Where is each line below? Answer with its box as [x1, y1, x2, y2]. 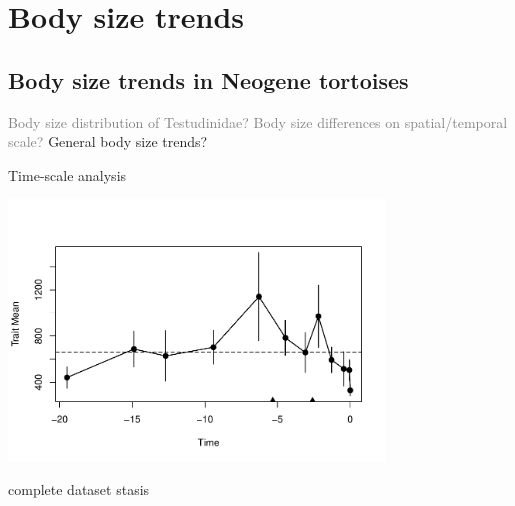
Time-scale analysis [8, 164, 127, 185]
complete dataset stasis [8, 478, 150, 499]
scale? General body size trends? [8, 131, 208, 152]
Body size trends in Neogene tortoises [8, 64, 409, 95]
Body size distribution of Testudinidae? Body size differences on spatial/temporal [8, 111, 508, 132]
